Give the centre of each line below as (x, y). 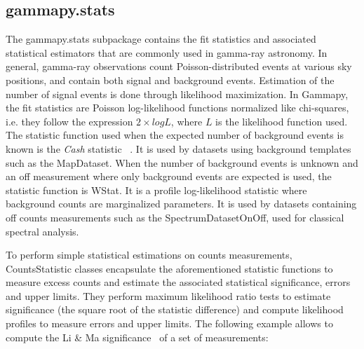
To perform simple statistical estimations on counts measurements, (149, 255)
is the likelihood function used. (282, 121)
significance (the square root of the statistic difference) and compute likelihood (175, 309)
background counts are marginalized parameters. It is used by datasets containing (181, 204)
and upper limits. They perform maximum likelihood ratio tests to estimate (168, 295)
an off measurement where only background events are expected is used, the (169, 176)
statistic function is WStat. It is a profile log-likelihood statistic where (156, 190)
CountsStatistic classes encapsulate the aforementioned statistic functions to (169, 268)
